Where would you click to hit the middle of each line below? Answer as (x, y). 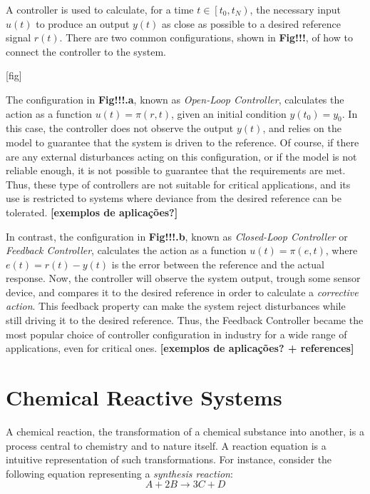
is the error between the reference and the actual (218, 264)
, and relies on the (302, 128)
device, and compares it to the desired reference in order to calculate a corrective (182, 292)
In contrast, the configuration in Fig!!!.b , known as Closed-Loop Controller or (177, 236)
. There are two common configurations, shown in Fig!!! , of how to (206, 37)
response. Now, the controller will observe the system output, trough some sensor (183, 278)
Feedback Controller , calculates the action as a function (126, 250)
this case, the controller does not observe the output (120, 128)
